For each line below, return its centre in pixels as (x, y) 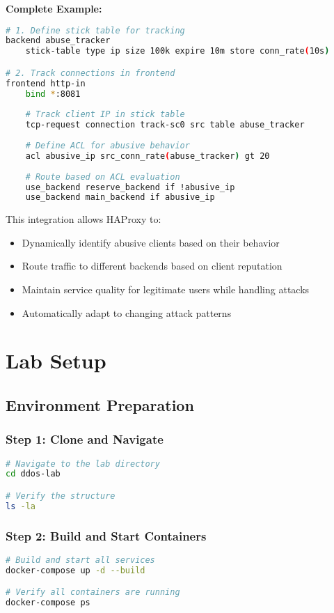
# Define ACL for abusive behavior (108, 146)
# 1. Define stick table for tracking (95, 30)
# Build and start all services (80, 560)
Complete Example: (54, 8)
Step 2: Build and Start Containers (106, 535)
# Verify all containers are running (93, 592)
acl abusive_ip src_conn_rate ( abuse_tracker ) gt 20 (148, 156)
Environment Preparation (100, 404)
